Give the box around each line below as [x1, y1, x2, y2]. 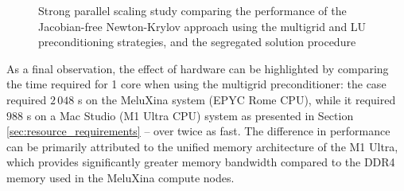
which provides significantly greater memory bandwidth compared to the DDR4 [6, 154, 395, 170]
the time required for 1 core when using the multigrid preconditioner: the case [6, 76, 387, 92]
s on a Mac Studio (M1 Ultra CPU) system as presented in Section [26, 107, 354, 123]
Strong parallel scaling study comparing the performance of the [38, 2, 347, 18]
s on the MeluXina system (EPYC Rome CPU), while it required [77, 91, 396, 107]
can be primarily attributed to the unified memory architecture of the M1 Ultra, [6, 138, 398, 154]
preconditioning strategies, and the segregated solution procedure [38, 33, 356, 50]
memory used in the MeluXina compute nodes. [6, 169, 235, 185]
